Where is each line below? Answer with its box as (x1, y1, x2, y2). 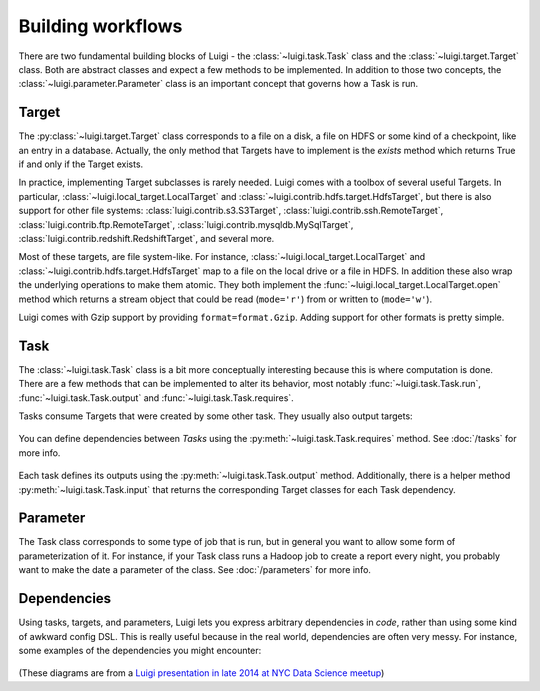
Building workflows (18, 15, 183, 37)
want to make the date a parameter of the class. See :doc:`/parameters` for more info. (18, 564, 372, 576)
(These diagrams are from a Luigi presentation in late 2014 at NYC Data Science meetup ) (18, 667, 385, 679)
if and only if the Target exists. (18, 158, 144, 170)
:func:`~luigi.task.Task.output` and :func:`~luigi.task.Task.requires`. (18, 391, 294, 404)
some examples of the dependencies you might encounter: (18, 644, 262, 656)
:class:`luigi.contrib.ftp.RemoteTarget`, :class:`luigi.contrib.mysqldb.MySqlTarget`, (18, 218, 354, 230)
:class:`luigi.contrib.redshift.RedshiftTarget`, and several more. (18, 232, 275, 244)
